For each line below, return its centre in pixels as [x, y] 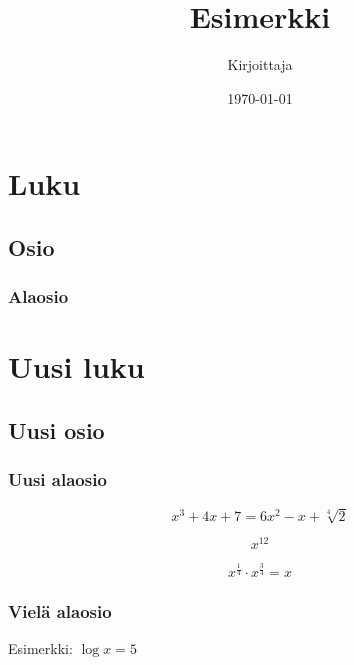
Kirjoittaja [260, 64]
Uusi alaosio [57, 479]
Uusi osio [56, 429]
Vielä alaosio [60, 610]
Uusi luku [76, 366]
